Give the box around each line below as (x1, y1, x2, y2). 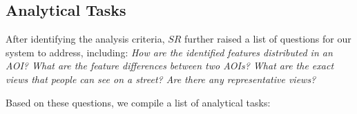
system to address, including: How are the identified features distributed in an (6, 45, 333, 59)
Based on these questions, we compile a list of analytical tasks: (6, 95, 271, 109)
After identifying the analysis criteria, (6, 32, 165, 46)
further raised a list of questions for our (184, 32, 351, 46)
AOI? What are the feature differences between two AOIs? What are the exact (6, 58, 334, 73)
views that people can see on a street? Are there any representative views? (6, 71, 316, 86)
